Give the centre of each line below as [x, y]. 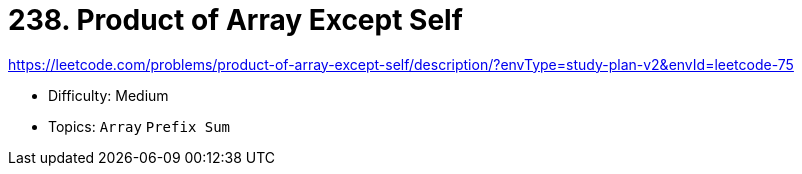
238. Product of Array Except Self [235, 20]
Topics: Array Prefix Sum [139, 126]
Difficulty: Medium [108, 95]
